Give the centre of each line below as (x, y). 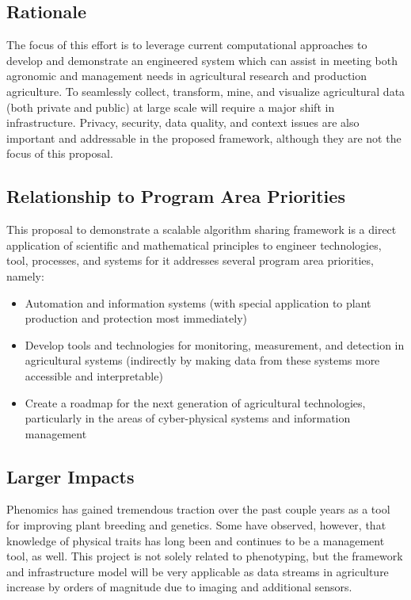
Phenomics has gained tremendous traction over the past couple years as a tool (198, 509)
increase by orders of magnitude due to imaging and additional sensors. (179, 587)
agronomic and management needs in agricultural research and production (187, 76)
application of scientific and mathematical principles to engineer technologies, (194, 245)
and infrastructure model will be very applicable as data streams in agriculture (198, 571)
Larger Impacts (70, 476)
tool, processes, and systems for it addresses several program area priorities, (190, 260)
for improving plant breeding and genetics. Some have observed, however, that (196, 525)
